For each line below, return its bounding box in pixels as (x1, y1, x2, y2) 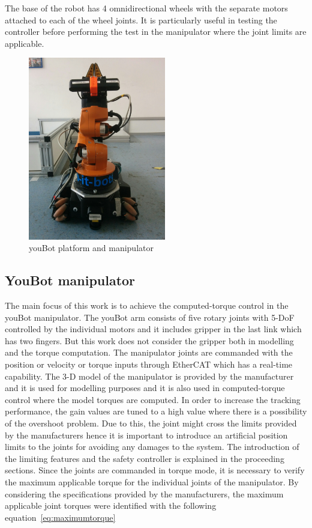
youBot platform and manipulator (29, 241, 154, 254)
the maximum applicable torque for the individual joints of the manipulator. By (5, 476, 299, 488)
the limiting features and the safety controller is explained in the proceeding (5, 452, 284, 464)
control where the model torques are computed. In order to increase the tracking (5, 393, 301, 405)
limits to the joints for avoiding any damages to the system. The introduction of (5, 440, 299, 453)
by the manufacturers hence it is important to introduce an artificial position (5, 428, 288, 441)
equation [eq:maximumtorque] (5, 511, 116, 523)
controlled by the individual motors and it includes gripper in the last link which (5, 323, 302, 335)
